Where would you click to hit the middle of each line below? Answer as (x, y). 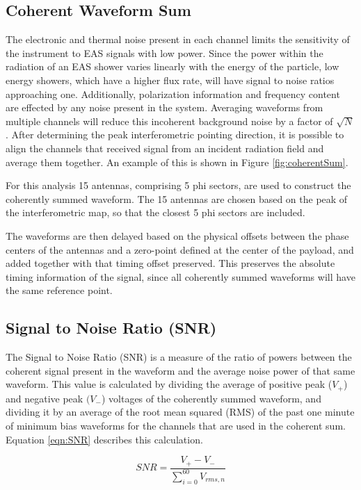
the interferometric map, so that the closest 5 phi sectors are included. (155, 212)
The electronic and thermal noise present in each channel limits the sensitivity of (178, 39)
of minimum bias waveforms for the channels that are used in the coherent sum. (176, 425)
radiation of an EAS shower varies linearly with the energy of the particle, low (173, 66)
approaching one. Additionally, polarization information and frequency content (173, 93)
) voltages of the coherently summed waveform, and (211, 398)
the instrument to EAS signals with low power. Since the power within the (165, 52)
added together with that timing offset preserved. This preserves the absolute (170, 263)
